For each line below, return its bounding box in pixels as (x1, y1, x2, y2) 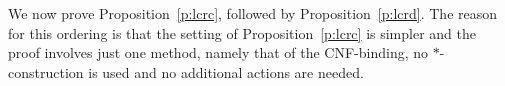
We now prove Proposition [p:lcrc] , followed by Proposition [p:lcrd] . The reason (8, 3, 498, 23)
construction (8, 61, 84, 82)
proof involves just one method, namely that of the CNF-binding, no (8, 42, 429, 63)
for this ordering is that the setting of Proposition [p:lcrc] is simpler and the (8, 22, 477, 43)
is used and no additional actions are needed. (88, 61, 364, 82)
